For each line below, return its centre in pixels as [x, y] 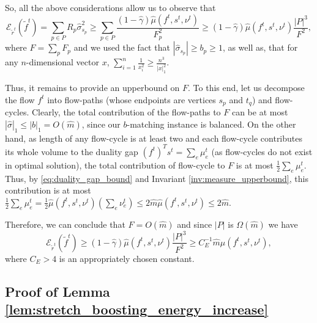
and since [195, 224]
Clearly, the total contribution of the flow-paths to [126, 112]
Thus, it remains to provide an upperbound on [92, 88]
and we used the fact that [122, 47]
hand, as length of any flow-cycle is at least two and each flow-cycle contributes [154, 138]
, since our [101, 124]
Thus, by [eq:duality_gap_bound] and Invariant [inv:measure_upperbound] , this [157, 178]
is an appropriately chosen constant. [127, 258]
